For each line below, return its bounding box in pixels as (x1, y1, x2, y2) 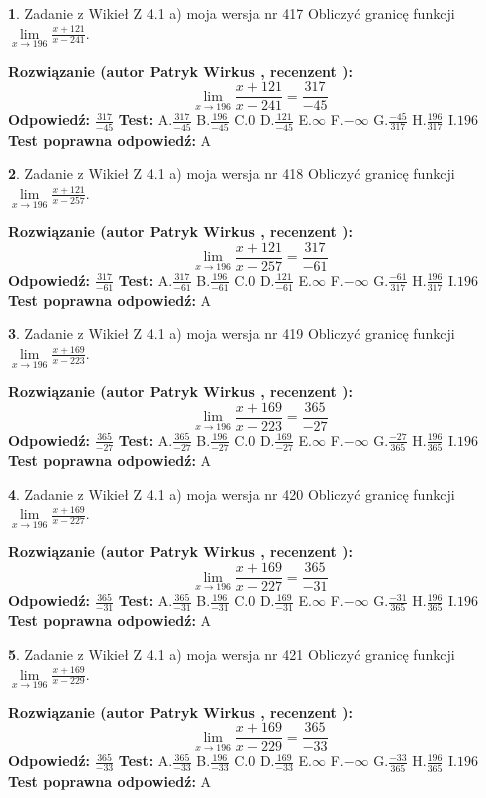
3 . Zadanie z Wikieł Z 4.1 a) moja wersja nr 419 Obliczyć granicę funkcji (8, 323, 455, 344)
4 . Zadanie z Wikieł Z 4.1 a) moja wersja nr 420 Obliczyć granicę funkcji (8, 483, 455, 504)
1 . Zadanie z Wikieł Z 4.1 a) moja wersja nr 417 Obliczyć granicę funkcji (8, 3, 455, 23)
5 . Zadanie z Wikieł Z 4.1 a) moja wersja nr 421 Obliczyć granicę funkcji (8, 644, 455, 665)
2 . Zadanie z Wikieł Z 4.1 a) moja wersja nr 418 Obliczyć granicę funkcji (8, 163, 455, 184)
